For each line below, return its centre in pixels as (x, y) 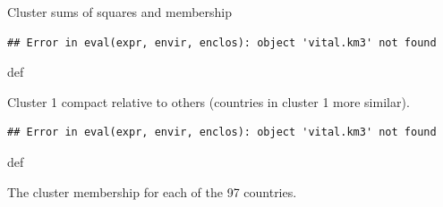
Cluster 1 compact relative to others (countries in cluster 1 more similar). (209, 101)
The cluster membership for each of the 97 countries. (152, 191)
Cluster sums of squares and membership (120, 12)
